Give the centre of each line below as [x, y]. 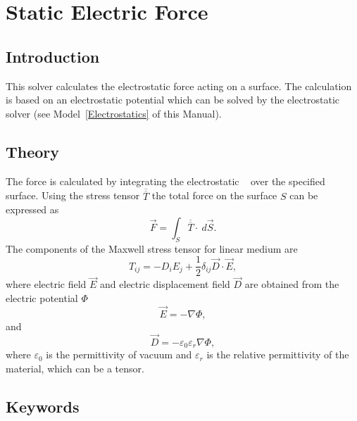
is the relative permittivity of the [278, 354]
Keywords [43, 406]
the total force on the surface [214, 195]
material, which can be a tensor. [75, 368]
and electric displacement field [165, 284]
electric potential [42, 298]
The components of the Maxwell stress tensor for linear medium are [152, 248]
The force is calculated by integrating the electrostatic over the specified [165, 181]
